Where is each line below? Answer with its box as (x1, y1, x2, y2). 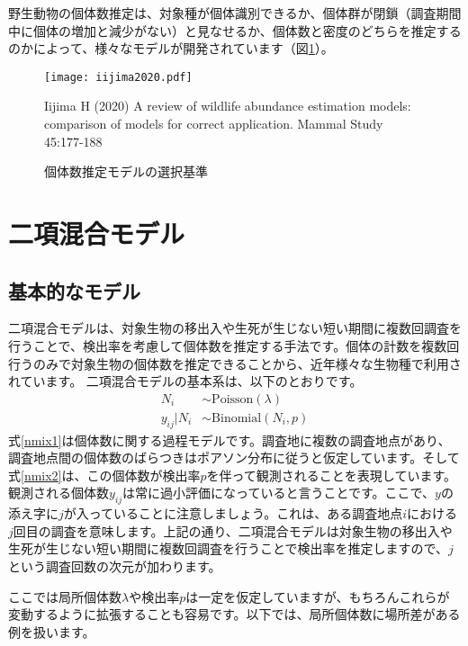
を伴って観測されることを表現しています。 (206, 465, 457, 484)
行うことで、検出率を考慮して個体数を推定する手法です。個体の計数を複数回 (8, 336, 460, 354)
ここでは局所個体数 (8, 587, 121, 606)
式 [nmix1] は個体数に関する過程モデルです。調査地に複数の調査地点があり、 (8, 430, 451, 449)
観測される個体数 (8, 483, 109, 502)
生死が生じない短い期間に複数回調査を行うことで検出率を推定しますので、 (8, 539, 449, 558)
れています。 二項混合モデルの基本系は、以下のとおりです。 (8, 372, 363, 390)
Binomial (211, 411, 262, 425)
